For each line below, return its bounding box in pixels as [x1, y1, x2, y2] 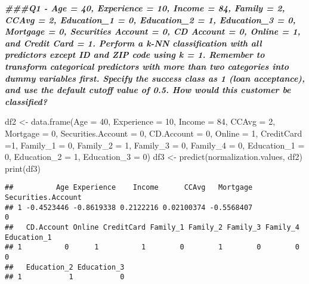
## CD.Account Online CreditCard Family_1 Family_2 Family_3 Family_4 [5, 223, 299, 231]
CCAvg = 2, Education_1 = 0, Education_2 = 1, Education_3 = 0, [5, 13, 296, 26]
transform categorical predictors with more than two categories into [5, 60, 289, 72]
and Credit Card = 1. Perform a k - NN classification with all [5, 36, 262, 49]
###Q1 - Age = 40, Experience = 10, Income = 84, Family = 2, [5, 2, 285, 14]
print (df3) [5, 162, 41, 174]
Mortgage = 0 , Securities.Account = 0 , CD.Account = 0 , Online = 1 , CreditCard [5, 126, 302, 139]
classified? [5, 95, 48, 107]
